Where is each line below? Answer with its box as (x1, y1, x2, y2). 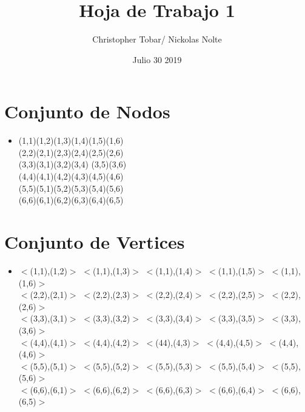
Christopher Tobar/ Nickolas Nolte (92, 33, 222, 46)
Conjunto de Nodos (4, 99, 170, 124)
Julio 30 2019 (132, 53, 182, 66)
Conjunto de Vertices (4, 229, 185, 254)
